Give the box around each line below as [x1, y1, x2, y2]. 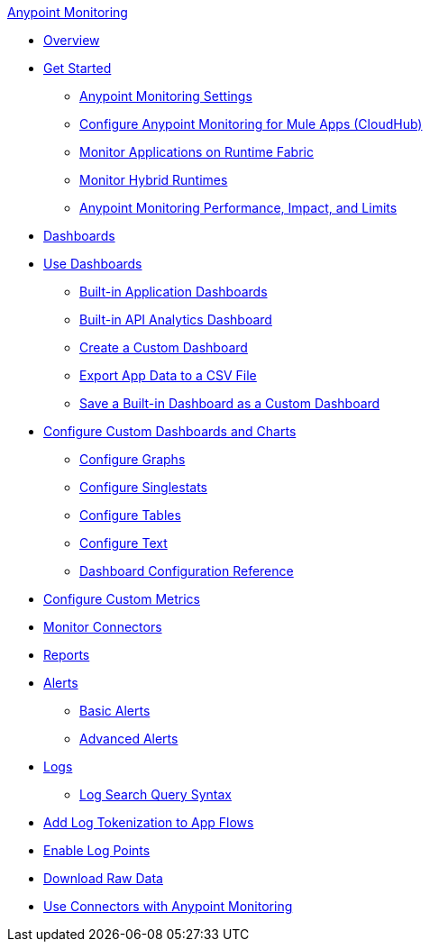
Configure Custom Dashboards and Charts [43, 424, 297, 439]
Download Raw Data [43, 871, 163, 886]
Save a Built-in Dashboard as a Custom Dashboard [79, 396, 380, 411]
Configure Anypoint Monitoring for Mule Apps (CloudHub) [79, 116, 423, 132]
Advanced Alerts [79, 731, 178, 746]
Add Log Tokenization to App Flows [43, 815, 254, 830]
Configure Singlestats [79, 479, 207, 495]
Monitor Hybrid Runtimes [79, 172, 228, 187]
